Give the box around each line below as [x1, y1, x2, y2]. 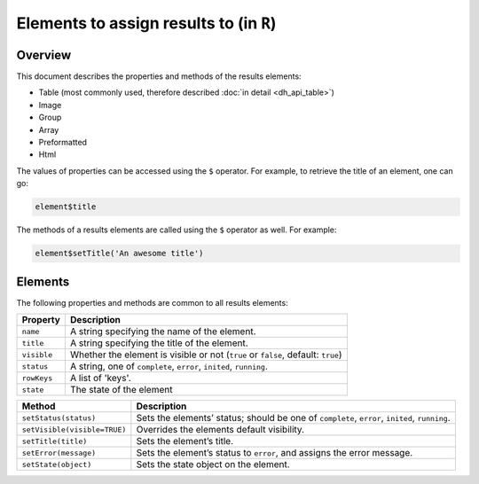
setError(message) [21, 448, 97, 457]
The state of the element [69, 384, 173, 396]
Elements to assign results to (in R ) [16, 13, 277, 33]
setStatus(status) [21, 413, 97, 423]
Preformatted [38, 137, 88, 148]
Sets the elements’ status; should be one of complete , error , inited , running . [136, 412, 452, 425]
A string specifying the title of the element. [69, 337, 248, 349]
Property [21, 314, 61, 326]
